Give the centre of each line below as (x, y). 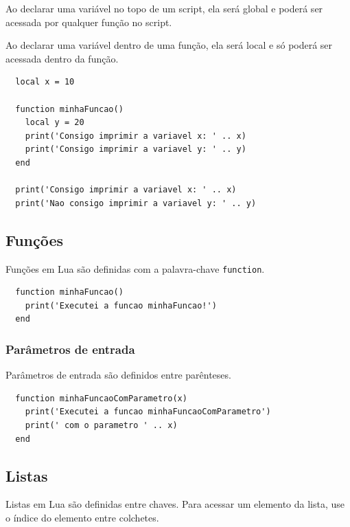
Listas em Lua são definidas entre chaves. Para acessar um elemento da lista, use (175, 504)
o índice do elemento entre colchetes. (82, 517)
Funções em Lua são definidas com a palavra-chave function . (135, 268)
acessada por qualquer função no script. (89, 22)
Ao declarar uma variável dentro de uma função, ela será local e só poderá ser (169, 45)
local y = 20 (55, 123)
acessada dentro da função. (62, 58)
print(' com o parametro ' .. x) (101, 425)
